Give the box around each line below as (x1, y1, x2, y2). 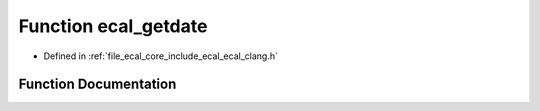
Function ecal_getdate (18, 15, 208, 37)
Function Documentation (18, 76, 177, 93)
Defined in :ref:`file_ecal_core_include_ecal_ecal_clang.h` (43, 50, 279, 62)
